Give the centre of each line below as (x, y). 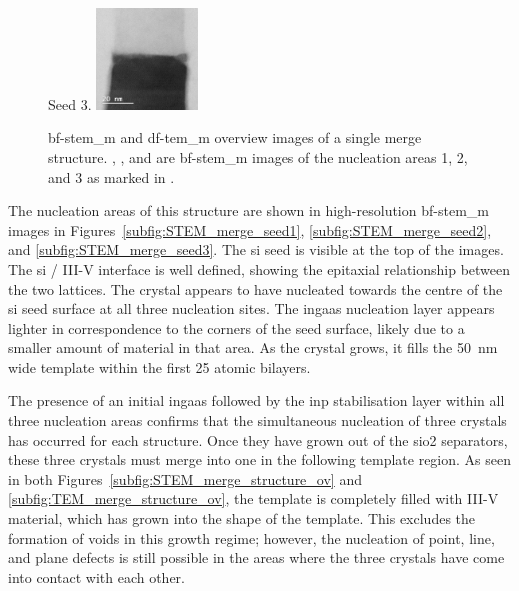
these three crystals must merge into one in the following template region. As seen (259, 459)
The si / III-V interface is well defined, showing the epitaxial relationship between (259, 268)
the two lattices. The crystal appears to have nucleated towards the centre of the (255, 288)
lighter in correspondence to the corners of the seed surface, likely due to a (236, 327)
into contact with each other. (96, 576)
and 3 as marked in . (111, 176)
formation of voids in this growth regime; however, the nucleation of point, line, (251, 537)
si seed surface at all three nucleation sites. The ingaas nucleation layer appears (251, 308)
